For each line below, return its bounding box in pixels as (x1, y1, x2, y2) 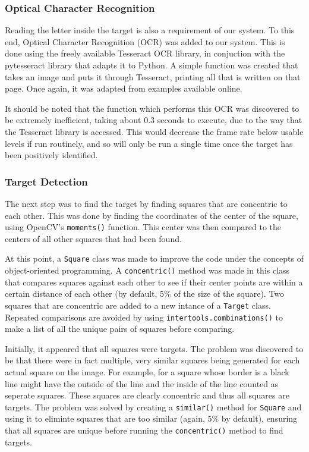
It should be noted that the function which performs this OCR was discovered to (5, 102, 299, 114)
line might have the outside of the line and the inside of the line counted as (5, 377, 279, 390)
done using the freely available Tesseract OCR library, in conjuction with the (5, 47, 285, 59)
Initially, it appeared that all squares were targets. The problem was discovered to (5, 342, 304, 354)
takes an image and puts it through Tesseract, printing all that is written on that (5, 70, 301, 83)
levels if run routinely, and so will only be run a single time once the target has (5, 137, 293, 149)
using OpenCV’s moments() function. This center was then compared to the (5, 221, 281, 233)
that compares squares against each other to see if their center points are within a (5, 275, 303, 288)
